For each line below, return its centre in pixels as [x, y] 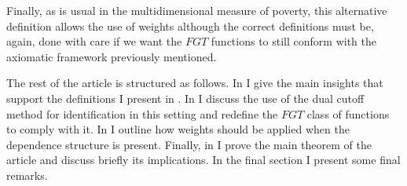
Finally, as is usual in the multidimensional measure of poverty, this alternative [197, 10]
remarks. [27, 175]
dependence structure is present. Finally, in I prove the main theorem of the [189, 144]
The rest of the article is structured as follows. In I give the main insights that [195, 83]
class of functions [348, 113]
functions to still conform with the [293, 41]
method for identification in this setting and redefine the [142, 113]
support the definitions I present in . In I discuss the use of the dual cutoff [185, 98]
